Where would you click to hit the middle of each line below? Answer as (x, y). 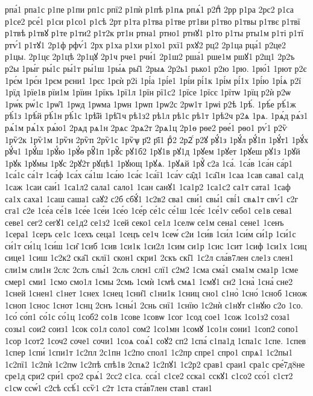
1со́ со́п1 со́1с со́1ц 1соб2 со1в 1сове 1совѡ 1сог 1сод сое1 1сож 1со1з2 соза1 (148, 317)
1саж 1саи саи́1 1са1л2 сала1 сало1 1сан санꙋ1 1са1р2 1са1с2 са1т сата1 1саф (148, 186)
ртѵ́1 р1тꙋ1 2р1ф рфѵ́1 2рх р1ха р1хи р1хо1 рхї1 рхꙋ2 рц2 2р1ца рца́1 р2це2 (145, 44)
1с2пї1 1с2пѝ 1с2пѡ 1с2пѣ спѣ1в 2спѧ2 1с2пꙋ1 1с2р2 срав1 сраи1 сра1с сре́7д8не (155, 364)
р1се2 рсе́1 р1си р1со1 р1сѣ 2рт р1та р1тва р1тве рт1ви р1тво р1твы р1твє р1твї (153, 21)
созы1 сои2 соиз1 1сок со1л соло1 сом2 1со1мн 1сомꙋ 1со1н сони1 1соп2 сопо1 (152, 329)
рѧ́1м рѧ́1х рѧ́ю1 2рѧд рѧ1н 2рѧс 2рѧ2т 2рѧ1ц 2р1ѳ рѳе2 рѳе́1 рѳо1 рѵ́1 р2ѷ (146, 127)
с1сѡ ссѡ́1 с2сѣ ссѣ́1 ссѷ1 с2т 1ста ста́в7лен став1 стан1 (109, 388)
